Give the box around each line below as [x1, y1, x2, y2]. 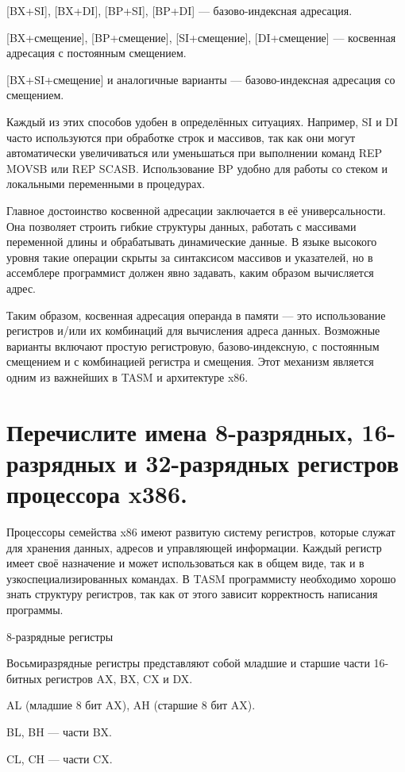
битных [6, 670, 42, 686]
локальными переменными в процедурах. [6, 175, 206, 192]
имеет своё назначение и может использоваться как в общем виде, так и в [6, 555, 364, 571]
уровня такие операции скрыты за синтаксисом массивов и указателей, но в [6, 248, 373, 265]
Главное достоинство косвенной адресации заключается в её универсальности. [6, 202, 386, 218]
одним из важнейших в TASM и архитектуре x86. [6, 368, 249, 385]
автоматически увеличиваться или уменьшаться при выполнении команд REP [6, 144, 383, 161]
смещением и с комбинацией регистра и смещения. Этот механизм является [6, 353, 374, 370]
